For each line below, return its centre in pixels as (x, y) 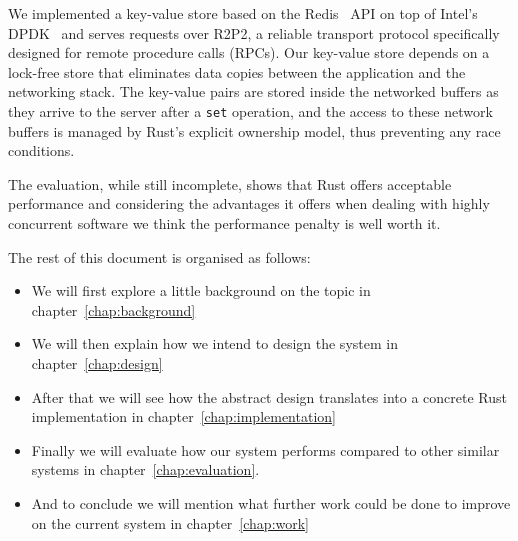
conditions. (41, 150)
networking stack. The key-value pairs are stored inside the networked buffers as (253, 91)
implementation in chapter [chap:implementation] (183, 416)
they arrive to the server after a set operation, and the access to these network (250, 110)
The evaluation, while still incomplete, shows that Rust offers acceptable (230, 183)
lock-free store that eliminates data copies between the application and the (237, 71)
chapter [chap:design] (97, 362)
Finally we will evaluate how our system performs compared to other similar (265, 449)
